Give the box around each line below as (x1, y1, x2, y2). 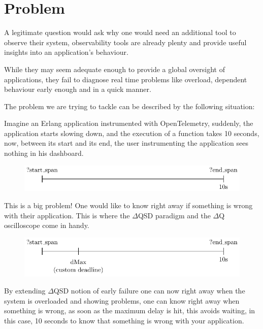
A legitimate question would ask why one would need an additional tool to (4, 27, 236, 38)
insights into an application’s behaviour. (4, 47, 128, 57)
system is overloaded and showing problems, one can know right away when (4, 295, 240, 306)
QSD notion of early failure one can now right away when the (53, 285, 245, 296)
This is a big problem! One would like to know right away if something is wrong (4, 200, 253, 211)
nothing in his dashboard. (4, 148, 84, 158)
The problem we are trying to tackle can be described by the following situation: (4, 101, 255, 111)
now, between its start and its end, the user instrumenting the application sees (4, 138, 248, 148)
